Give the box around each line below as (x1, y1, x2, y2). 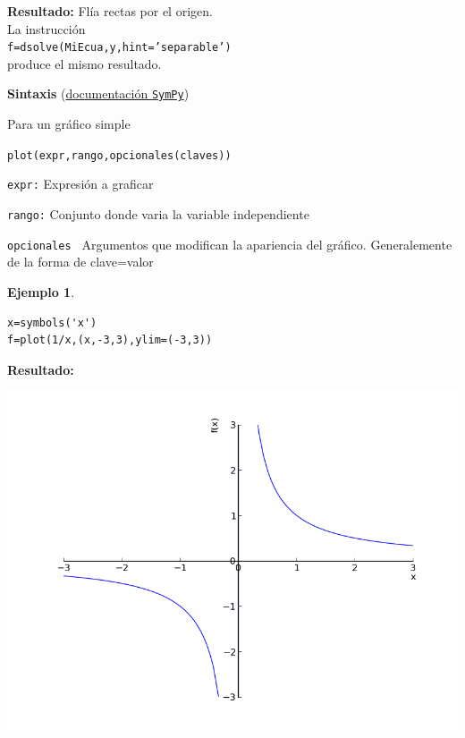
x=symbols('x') (7, 316, 97, 329)
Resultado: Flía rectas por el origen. (7, 2, 213, 20)
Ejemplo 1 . (7, 282, 75, 301)
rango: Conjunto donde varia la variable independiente (7, 205, 309, 223)
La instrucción (7, 19, 86, 38)
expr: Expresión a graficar (7, 174, 154, 193)
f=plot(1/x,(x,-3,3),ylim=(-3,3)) (7, 334, 213, 347)
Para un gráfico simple (7, 115, 131, 133)
